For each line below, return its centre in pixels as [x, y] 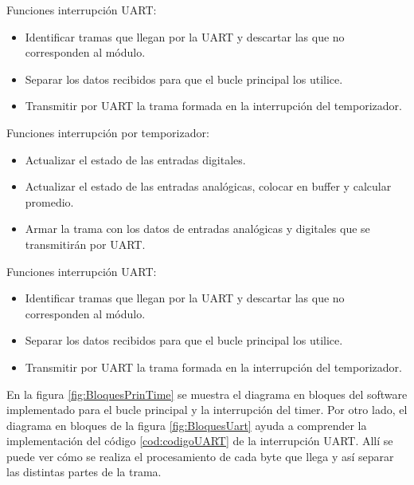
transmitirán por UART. [85, 244]
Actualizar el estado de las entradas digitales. [135, 159]
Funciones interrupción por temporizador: [108, 132]
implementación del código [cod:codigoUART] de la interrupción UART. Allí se [200, 441]
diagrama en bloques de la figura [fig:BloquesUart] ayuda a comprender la [187, 425]
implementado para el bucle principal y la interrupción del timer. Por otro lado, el [207, 410]
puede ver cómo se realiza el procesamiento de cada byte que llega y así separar [200, 456]
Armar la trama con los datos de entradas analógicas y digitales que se [197, 229]
